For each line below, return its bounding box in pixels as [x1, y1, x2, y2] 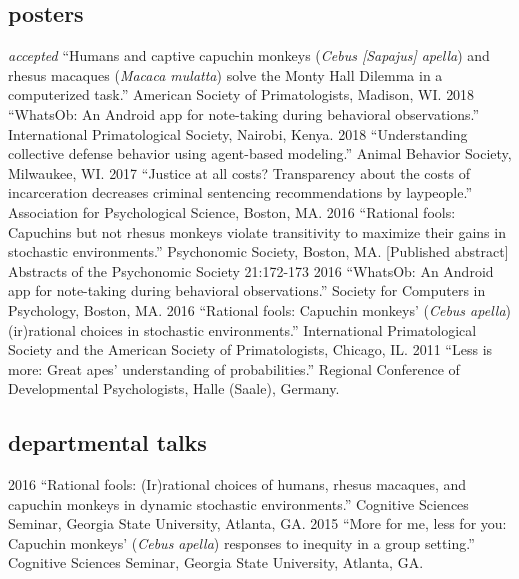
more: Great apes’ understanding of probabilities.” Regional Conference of [8, 358, 460, 379]
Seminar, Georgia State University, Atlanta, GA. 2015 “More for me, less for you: [8, 513, 507, 534]
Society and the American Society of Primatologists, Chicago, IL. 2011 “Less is [8, 339, 493, 360]
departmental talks [8, 427, 207, 458]
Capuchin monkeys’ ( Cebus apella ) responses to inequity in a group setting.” [8, 532, 475, 553]
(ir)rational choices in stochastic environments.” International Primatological [8, 319, 477, 340]
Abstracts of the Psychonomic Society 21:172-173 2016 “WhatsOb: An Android [8, 260, 494, 281]
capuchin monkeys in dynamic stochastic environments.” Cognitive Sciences [8, 493, 469, 514]
